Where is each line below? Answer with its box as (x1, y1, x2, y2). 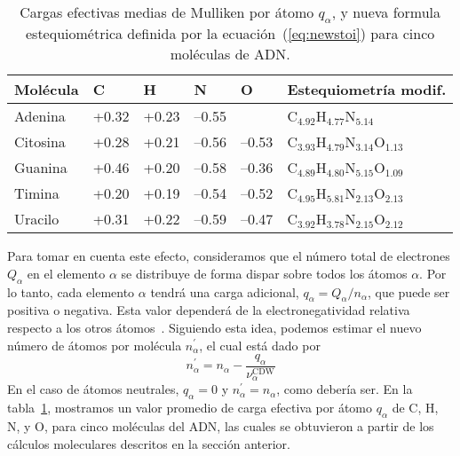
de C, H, (392, 398, 439, 417)
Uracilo (14, 208, 59, 230)
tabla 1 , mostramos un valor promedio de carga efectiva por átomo (7, 398, 372, 417)
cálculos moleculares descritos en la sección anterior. (7, 434, 290, 452)
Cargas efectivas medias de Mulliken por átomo (20, 2, 314, 22)
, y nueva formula (331, 2, 441, 22)
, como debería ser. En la (276, 380, 413, 398)
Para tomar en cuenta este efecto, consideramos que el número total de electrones (7, 247, 450, 265)
